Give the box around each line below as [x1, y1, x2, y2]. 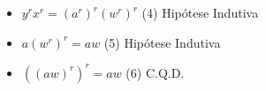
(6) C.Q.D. [125, 63, 185, 81]
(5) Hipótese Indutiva [103, 33, 221, 51]
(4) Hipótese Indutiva [141, 4, 259, 21]
